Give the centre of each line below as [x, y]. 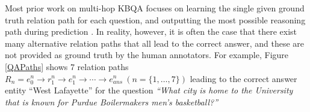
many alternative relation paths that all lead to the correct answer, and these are [155, 43]
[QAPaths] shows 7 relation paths [67, 66]
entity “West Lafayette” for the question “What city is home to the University [149, 90]
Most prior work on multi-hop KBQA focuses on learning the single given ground [155, 8]
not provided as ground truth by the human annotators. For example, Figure [147, 55]
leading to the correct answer [243, 78]
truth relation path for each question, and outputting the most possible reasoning [155, 19]
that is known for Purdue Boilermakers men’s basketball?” [112, 102]
